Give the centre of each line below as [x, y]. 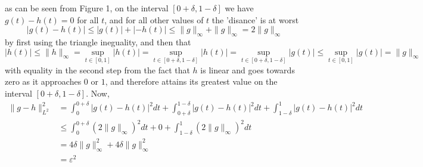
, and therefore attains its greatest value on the [191, 81]
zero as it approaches [43, 81]
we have [239, 8]
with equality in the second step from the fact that [97, 69]
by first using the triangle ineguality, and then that [98, 41]
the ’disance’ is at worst [255, 19]
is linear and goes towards [248, 69]
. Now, [98, 93]
